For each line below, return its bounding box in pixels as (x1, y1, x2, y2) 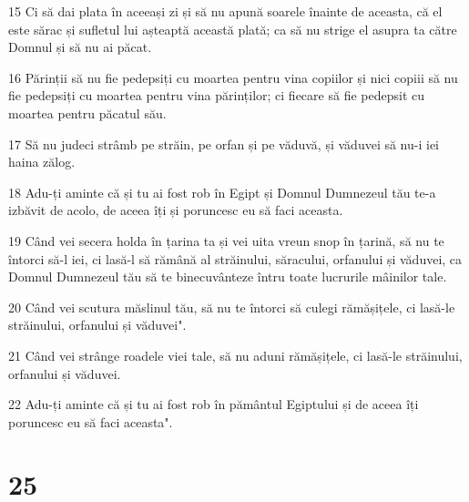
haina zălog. (8, 152, 76, 171)
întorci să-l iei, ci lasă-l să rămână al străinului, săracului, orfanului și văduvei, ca (8, 249, 463, 268)
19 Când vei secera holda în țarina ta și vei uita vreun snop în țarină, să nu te (8, 231, 444, 250)
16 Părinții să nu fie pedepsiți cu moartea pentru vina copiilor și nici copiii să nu (8, 67, 458, 87)
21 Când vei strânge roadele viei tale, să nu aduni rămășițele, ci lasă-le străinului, (8, 345, 463, 364)
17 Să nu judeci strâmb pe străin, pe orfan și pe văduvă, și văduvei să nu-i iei (8, 134, 440, 153)
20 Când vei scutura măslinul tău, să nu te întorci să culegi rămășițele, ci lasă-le (8, 297, 455, 316)
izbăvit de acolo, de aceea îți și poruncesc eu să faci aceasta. (8, 200, 343, 220)
